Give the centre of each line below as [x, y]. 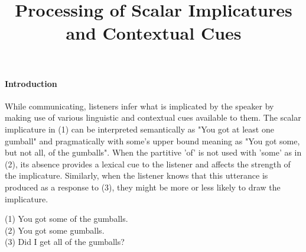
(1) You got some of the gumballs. [66, 219]
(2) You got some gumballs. [55, 230]
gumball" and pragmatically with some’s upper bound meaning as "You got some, [152, 140]
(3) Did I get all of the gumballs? [65, 242]
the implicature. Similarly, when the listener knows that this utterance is [136, 175]
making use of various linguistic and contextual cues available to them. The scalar [153, 117]
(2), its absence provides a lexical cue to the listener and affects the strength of [148, 164]
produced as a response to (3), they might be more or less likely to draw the [143, 187]
